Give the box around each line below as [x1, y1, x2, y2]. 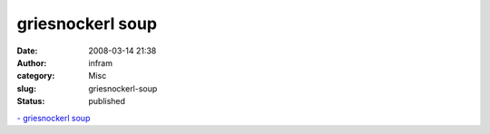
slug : [16, 82, 36, 94]
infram [88, 57, 113, 68]
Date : [16, 45, 38, 56]
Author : [16, 57, 47, 68]
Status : [16, 96, 45, 107]
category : [16, 71, 55, 81]
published [88, 96, 126, 107]
